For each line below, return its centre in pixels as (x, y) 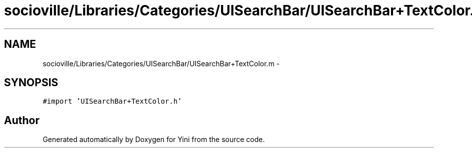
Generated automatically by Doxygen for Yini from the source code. (154, 140)
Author (22, 120)
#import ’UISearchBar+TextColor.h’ (112, 101)
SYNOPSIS (31, 83)
